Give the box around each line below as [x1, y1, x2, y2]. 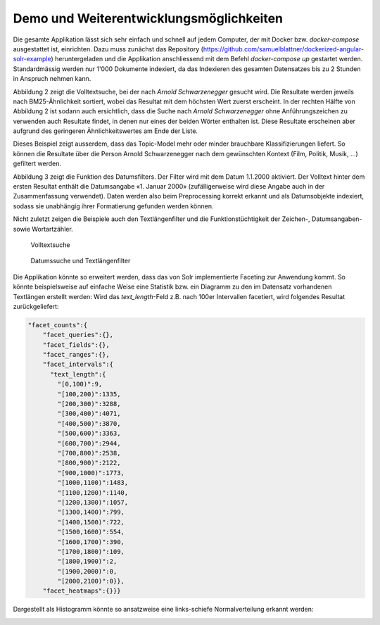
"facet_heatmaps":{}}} [42, 587, 121, 595]
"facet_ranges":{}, [42, 351, 110, 359]
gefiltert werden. [13, 159, 61, 168]
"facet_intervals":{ [42, 360, 114, 369]
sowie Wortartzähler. [13, 225, 73, 233]
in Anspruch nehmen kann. [13, 75, 91, 83]
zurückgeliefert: [13, 302, 59, 310]
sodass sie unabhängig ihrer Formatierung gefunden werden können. [13, 201, 214, 210]
